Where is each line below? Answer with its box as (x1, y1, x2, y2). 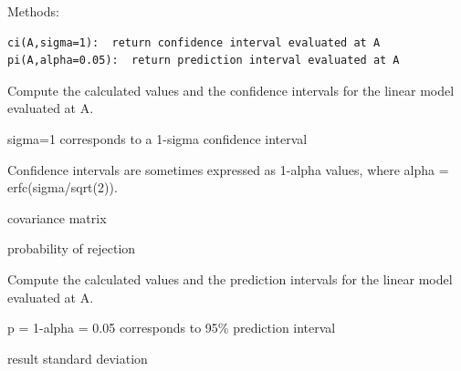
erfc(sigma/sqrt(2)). (7, 178, 118, 197)
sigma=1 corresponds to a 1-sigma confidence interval (7, 129, 308, 148)
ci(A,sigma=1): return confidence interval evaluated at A (7, 36, 381, 49)
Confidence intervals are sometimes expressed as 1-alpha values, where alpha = (7, 160, 449, 179)
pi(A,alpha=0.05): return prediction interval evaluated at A (7, 54, 400, 67)
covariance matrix (7, 208, 107, 227)
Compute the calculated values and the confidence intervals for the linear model (7, 80, 455, 99)
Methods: (7, 2, 59, 20)
